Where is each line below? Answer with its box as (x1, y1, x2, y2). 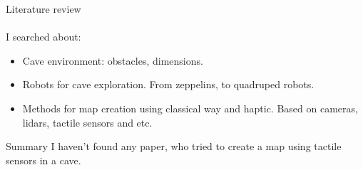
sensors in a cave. (6, 152, 81, 167)
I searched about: (6, 29, 81, 44)
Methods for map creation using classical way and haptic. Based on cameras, (22, 100, 358, 115)
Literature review (6, 1, 81, 16)
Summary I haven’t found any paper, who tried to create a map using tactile (6, 139, 342, 154)
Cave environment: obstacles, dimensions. (22, 53, 203, 68)
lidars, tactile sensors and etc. (22, 115, 153, 129)
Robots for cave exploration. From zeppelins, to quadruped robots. (22, 77, 315, 92)
